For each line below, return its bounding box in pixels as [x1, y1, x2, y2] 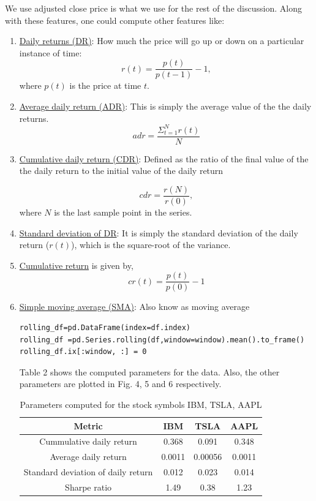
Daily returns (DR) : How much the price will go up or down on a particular [19, 34, 304, 47]
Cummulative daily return [39, 435, 137, 448]
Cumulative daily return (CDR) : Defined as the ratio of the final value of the [19, 152, 309, 165]
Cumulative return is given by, [19, 258, 134, 271]
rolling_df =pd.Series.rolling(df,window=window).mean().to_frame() [19, 335, 305, 344]
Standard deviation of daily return [23, 465, 153, 478]
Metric [73, 419, 103, 432]
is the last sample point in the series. [54, 206, 192, 219]
